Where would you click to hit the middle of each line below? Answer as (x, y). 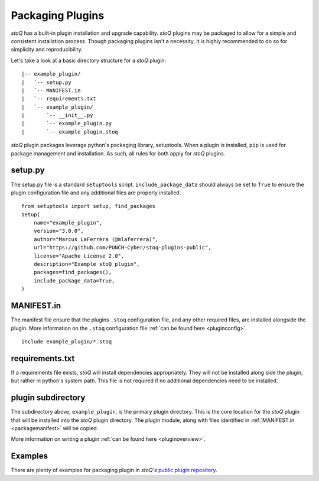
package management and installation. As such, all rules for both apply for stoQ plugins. (118, 153)
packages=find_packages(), (73, 272)
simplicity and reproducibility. (47, 50)
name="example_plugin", (68, 223)
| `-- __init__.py (57, 116)
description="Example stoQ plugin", (87, 264)
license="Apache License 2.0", (79, 256)
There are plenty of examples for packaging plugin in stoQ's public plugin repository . (114, 470)
